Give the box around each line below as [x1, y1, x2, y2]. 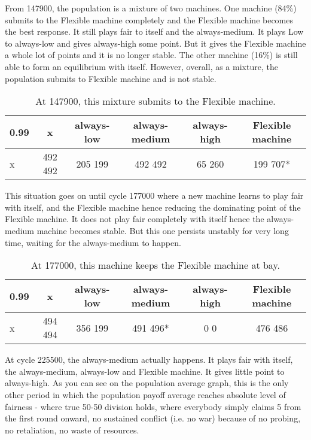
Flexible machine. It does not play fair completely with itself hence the [5, 213, 264, 225]
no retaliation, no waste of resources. [5, 423, 139, 436]
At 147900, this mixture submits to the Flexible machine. [35, 94, 276, 108]
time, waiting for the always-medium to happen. [5, 236, 181, 248]
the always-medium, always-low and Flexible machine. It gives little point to [5, 365, 285, 377]
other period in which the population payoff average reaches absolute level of [5, 388, 286, 400]
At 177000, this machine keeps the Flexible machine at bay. [31, 258, 280, 272]
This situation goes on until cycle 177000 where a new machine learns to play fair [5, 189, 304, 202]
